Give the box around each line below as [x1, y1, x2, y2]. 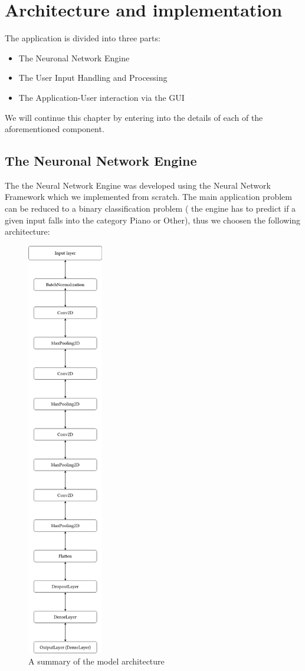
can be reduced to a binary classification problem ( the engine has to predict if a [5, 202, 296, 215]
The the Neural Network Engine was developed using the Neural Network [5, 179, 271, 191]
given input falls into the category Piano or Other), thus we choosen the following [5, 213, 301, 226]
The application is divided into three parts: [5, 32, 160, 44]
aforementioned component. [5, 123, 104, 135]
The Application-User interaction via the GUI [18, 91, 185, 103]
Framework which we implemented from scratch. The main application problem [5, 190, 292, 203]
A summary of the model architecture [28, 655, 165, 667]
